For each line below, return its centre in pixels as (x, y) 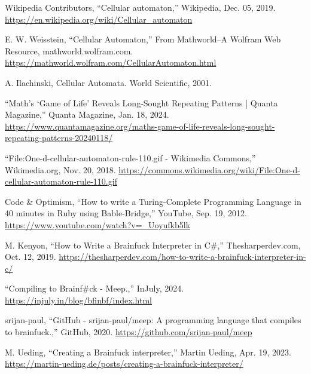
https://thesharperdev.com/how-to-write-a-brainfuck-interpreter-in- (182, 257)
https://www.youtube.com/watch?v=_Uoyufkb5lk (98, 224)
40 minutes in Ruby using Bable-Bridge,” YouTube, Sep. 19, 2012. (126, 213)
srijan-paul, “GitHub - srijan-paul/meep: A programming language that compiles (153, 320)
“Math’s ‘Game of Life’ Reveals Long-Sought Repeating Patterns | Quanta (141, 102)
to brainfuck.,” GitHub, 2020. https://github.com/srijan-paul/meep (129, 332)
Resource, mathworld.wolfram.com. (69, 50)
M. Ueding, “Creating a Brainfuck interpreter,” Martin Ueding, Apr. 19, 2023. (148, 352)
